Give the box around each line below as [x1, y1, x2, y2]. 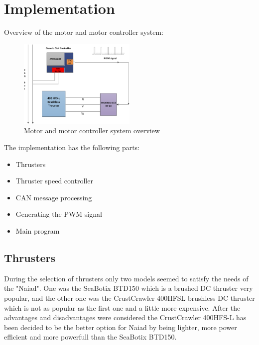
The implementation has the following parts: [4, 142, 140, 152]
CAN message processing [15, 192, 92, 202]
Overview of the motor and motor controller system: [4, 27, 163, 37]
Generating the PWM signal [15, 209, 102, 219]
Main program [15, 225, 60, 236]
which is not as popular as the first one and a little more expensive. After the [4, 302, 241, 313]
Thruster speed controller [15, 175, 93, 186]
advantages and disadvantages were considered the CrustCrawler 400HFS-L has [4, 312, 247, 323]
